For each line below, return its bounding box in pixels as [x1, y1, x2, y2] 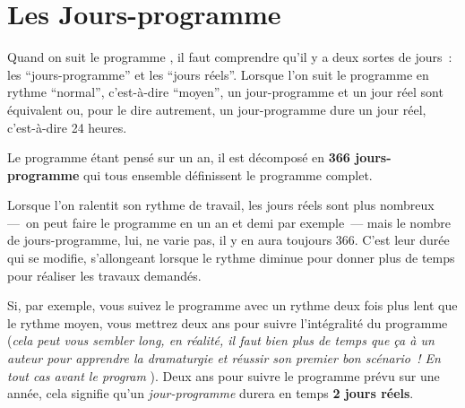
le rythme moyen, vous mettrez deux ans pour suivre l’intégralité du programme [7, 313, 448, 332]
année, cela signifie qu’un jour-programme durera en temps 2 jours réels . [7, 384, 414, 403]
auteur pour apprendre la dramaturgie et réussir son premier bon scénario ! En [7, 349, 441, 368]
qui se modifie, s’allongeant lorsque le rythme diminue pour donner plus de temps [7, 248, 455, 267]
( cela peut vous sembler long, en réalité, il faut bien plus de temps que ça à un [7, 331, 435, 350]
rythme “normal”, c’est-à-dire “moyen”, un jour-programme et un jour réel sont [7, 82, 443, 101]
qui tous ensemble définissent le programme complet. [83, 165, 373, 184]
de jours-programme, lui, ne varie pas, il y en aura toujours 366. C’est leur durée [7, 230, 450, 249]
